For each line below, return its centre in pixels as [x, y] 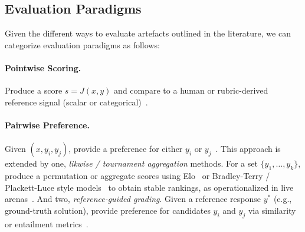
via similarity [272, 210]
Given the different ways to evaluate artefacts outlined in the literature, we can [148, 33]
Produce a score [34, 90]
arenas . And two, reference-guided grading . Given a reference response [133, 199]
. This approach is [248, 149]
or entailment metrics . [47, 223]
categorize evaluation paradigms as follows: [82, 44]
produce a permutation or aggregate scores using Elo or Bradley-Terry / [137, 175]
